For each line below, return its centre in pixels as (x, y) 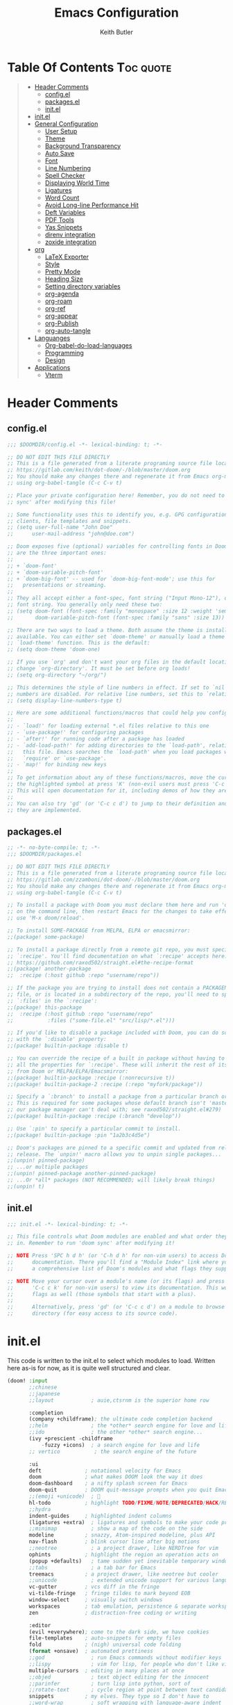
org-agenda (62, 293)
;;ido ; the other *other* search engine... (116, 1432)
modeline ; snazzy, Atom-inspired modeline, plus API (122, 1535)
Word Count (62, 197)
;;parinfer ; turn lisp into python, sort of (110, 1683)
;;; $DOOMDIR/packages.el (44, 854)
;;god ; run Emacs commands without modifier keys (125, 1658)
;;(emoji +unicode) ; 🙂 (64, 1496)
